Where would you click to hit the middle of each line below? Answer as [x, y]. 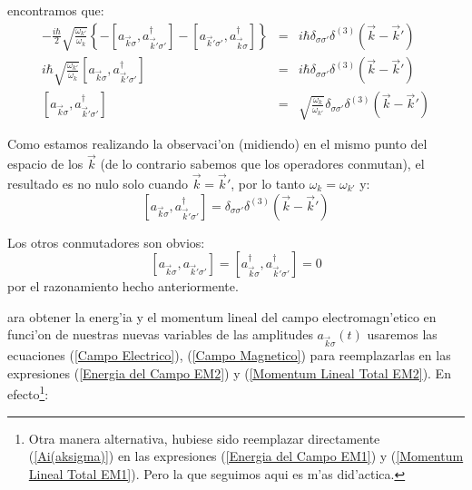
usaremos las [402, 334]
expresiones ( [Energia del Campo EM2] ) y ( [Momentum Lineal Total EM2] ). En [229, 372]
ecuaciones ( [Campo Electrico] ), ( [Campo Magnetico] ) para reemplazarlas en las [229, 355]
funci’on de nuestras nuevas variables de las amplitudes [160, 334]
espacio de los [45, 164]
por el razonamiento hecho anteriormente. [123, 286]
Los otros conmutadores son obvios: [106, 242]
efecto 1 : [28, 392]
